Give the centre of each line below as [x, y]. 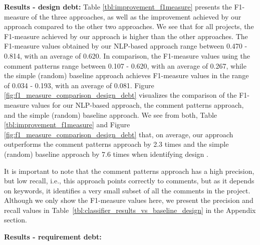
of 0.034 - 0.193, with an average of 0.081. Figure [79, 85]
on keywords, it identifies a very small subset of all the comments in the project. [127, 190]
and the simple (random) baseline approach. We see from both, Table [111, 114]
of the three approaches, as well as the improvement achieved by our [136, 16]
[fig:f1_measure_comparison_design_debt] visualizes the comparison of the [120, 95]
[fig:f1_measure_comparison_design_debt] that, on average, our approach [119, 134]
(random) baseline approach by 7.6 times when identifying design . [106, 154]
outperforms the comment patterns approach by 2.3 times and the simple [116, 144]
